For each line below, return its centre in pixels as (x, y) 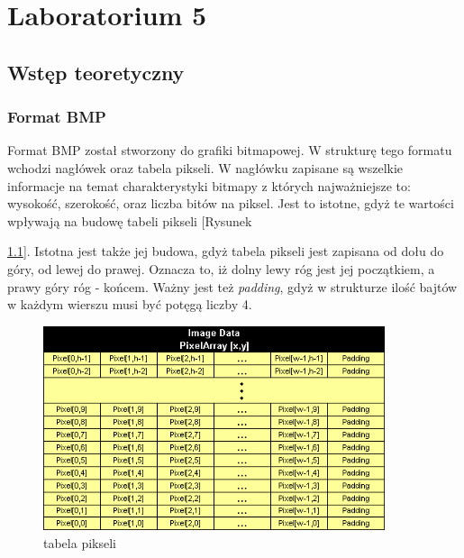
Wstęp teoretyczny (96, 72)
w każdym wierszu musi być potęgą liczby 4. (130, 304)
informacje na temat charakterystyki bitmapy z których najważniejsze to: (209, 185)
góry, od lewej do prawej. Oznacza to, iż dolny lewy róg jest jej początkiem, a (221, 268)
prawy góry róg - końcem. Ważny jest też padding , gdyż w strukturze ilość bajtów (232, 286)
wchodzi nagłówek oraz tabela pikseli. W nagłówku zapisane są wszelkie (205, 167)
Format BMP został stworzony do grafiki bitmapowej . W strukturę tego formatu (230, 150)
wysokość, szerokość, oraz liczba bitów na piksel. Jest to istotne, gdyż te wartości (231, 203)
